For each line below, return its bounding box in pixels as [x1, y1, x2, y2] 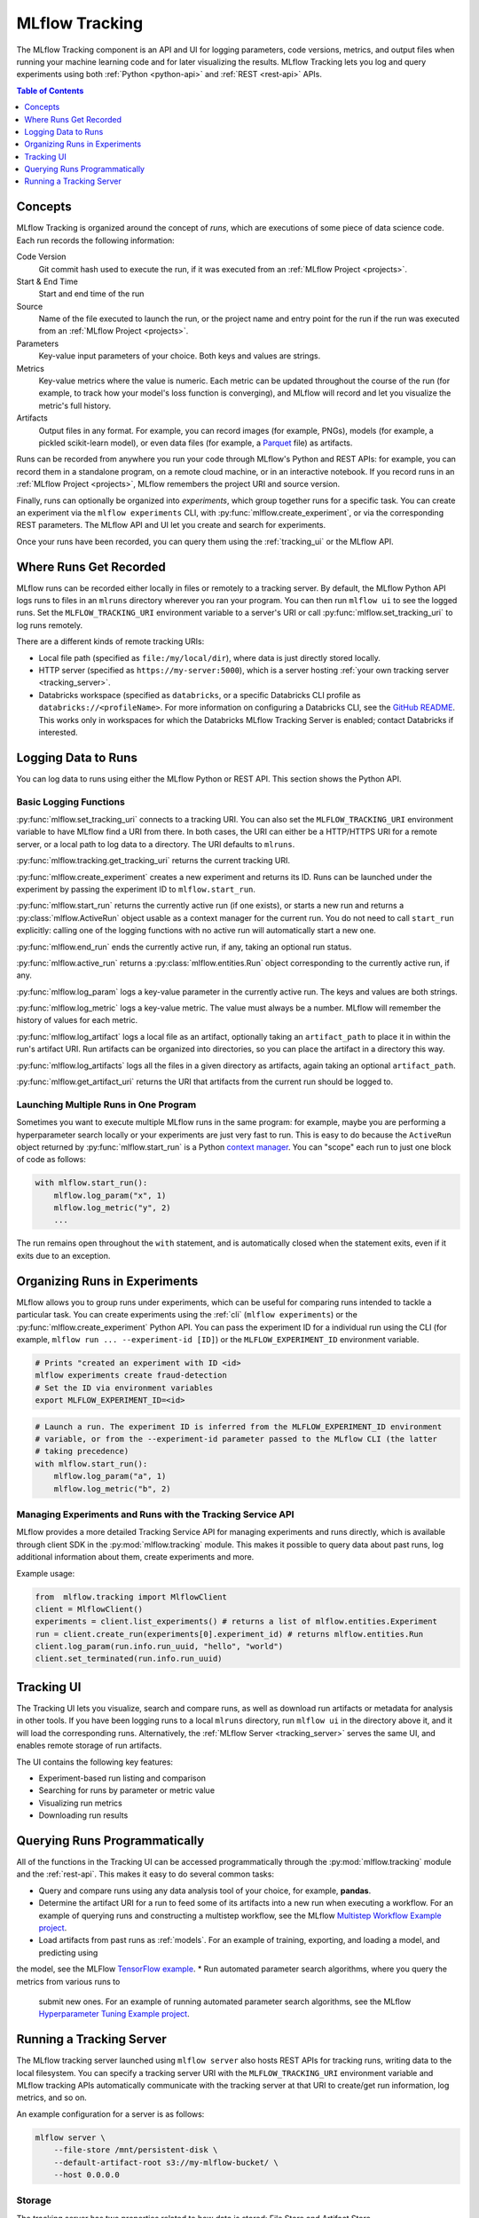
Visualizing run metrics [38, 1797, 123, 1808]
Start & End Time [16, 276, 79, 287]
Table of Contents [16, 85, 84, 96]
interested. [38, 727, 79, 737]
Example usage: [16, 1568, 75, 1578]
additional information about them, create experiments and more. [16, 1552, 255, 1562]
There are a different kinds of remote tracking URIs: [16, 636, 205, 647]
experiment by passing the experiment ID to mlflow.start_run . [16, 884, 256, 894]
